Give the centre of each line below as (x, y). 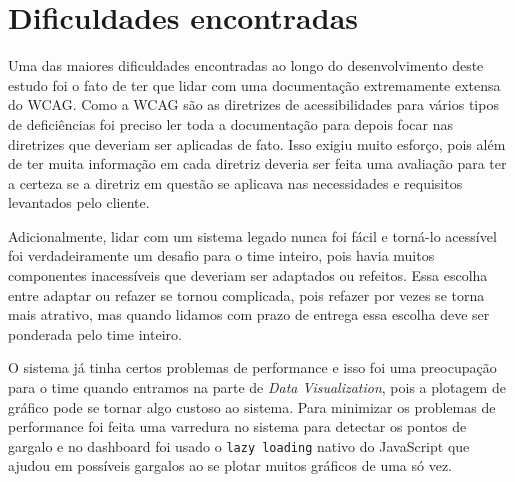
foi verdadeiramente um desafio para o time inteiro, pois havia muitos (221, 255)
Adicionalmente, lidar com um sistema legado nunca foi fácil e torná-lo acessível (252, 235)
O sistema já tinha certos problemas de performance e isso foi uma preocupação (252, 367)
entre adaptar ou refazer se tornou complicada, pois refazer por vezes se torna (246, 294)
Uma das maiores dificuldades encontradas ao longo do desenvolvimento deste (246, 65)
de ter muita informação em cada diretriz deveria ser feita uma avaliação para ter (257, 163)
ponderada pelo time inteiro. (95, 333)
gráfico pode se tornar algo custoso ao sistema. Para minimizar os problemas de (252, 406)
